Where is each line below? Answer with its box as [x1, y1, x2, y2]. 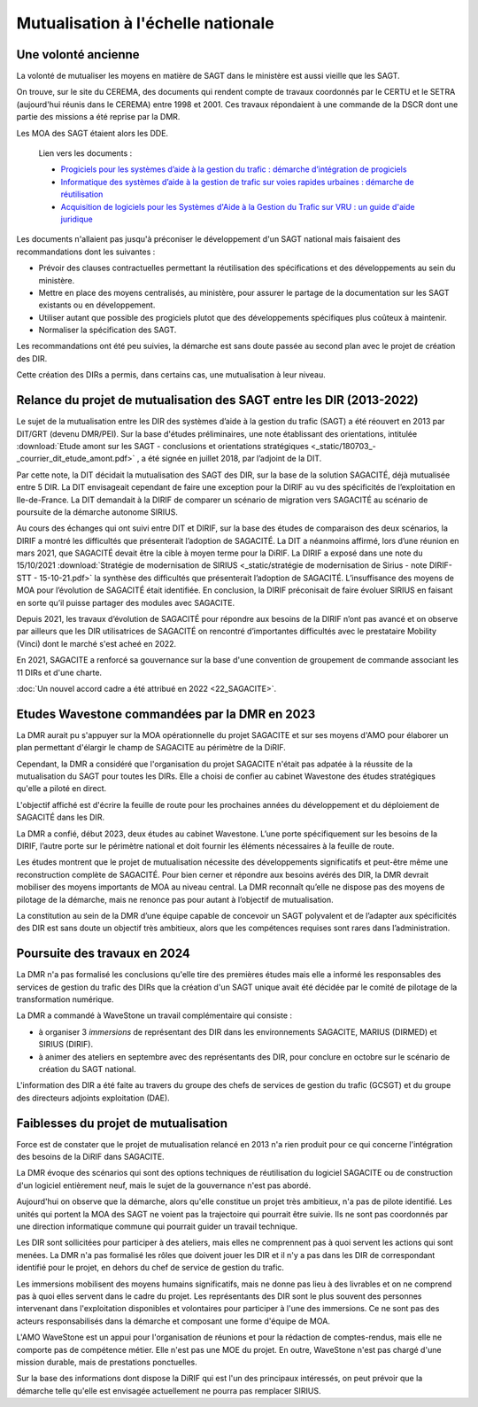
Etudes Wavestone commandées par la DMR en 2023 [16, 706, 316, 721]
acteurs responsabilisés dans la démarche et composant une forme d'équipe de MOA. [16, 1316, 331, 1326]
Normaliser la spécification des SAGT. [38, 324, 177, 336]
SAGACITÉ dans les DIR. [16, 812, 105, 823]
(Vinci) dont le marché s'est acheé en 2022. [16, 638, 177, 649]
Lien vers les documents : [38, 148, 133, 159]
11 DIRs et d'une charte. [16, 667, 102, 678]
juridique [60, 214, 93, 224]
